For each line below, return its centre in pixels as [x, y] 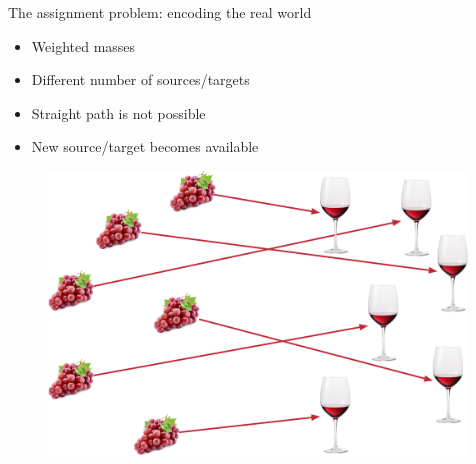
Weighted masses [83, 45]
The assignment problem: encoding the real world [160, 12]
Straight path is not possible [118, 112]
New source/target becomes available [145, 146]
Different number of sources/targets [140, 79]
